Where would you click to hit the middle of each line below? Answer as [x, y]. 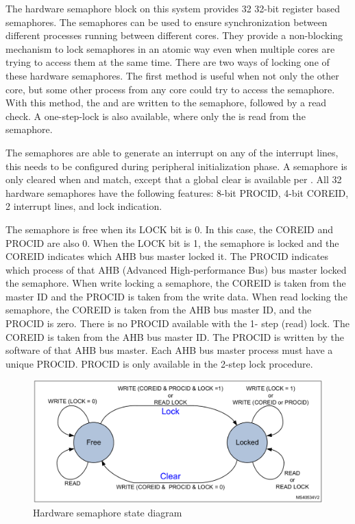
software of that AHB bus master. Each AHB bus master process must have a [169, 350]
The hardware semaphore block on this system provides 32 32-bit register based [173, 8]
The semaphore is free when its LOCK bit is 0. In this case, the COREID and [170, 229]
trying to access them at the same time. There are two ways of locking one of [168, 62]
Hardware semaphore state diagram [108, 513]
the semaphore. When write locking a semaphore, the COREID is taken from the [176, 283]
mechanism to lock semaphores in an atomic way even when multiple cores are [170, 48]
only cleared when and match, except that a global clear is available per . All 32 [174, 179]
